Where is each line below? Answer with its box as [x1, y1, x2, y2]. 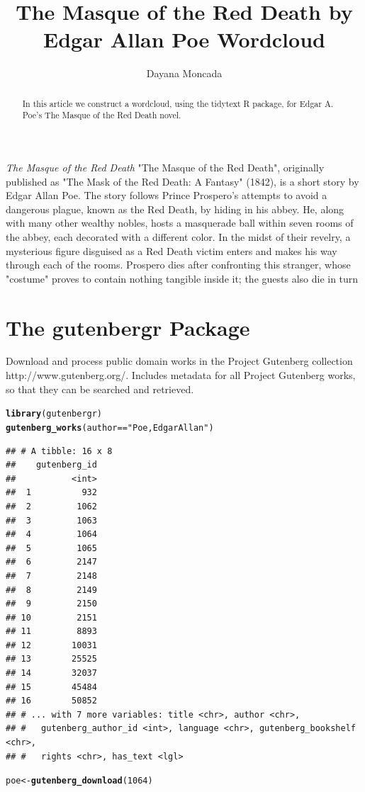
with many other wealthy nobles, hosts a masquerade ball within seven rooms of [6, 215, 354, 230]
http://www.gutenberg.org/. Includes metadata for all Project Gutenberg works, [6, 368, 356, 383]
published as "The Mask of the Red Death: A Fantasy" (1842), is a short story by [6, 174, 359, 188]
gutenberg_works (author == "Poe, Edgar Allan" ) [6, 422, 214, 433]
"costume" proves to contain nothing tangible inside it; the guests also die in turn [6, 271, 359, 285]
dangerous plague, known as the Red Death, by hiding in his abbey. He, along [6, 201, 344, 216]
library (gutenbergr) [6, 409, 103, 419]
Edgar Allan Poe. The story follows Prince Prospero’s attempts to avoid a [6, 188, 327, 203]
